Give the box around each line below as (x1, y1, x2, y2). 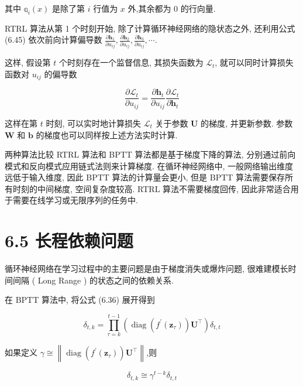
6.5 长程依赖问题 (5, 228, 133, 252)
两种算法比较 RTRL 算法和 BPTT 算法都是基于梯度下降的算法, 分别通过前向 (5, 148, 296, 160)
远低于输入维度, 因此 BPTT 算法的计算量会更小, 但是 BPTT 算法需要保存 (5, 171, 285, 183)
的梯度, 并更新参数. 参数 (201, 117, 293, 129)
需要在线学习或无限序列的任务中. (12, 194, 138, 206)
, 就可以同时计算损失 (215, 56, 294, 69)
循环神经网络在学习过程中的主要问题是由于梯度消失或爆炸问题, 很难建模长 (5, 262, 288, 275)
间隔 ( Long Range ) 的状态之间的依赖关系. (12, 274, 174, 286)
